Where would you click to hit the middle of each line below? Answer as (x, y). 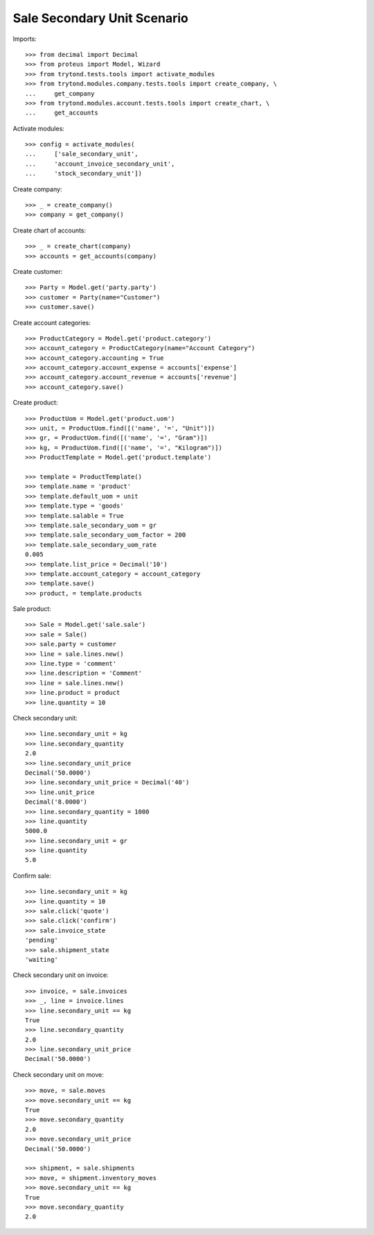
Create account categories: (52, 322)
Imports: (25, 39)
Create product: (35, 403)
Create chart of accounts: (50, 230)
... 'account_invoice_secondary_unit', (100, 164)
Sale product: (32, 609)
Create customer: (38, 271)
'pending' (42, 940)
